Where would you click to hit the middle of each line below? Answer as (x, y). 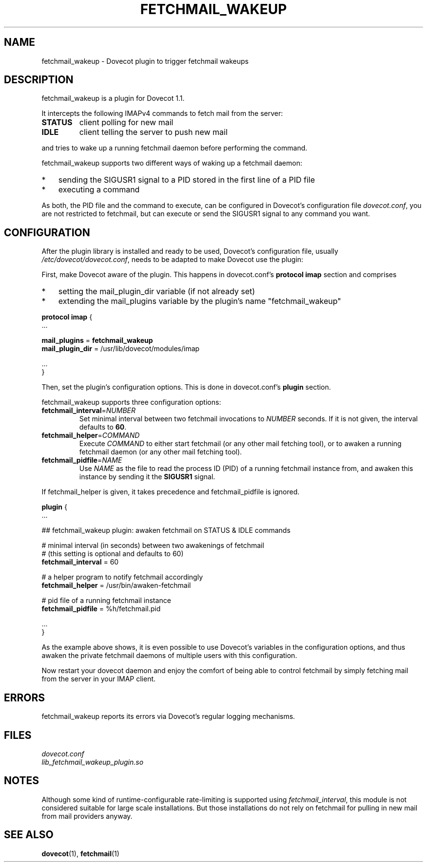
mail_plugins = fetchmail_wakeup (97, 340)
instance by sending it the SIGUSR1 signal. (147, 477)
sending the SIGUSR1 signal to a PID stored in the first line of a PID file (187, 180)
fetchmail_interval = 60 (80, 562)
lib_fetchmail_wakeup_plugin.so (93, 762)
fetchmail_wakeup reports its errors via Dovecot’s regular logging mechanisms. (168, 716)
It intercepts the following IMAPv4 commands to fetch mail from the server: (162, 113)
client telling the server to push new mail (153, 132)
